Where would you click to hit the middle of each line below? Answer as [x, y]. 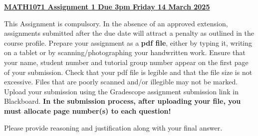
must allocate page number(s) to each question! [88, 110]
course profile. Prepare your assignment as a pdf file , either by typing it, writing [128, 42]
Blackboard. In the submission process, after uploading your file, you [123, 101]
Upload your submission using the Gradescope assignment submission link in [121, 91]
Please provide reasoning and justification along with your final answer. [113, 127]
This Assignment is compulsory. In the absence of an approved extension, [116, 23]
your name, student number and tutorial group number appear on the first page [126, 62]
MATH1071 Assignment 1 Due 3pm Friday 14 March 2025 [107, 6]
